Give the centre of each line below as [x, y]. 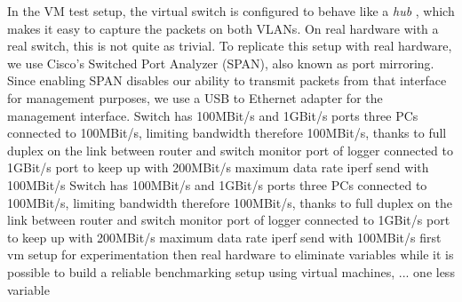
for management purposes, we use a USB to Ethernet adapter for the [195, 97]
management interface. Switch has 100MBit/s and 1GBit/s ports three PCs [213, 115]
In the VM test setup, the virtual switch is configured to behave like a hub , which [231, 11]
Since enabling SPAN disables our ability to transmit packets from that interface [227, 80]
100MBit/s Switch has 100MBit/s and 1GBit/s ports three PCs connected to [217, 184]
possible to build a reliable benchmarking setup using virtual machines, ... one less [231, 271]
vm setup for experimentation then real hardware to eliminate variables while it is [231, 254]
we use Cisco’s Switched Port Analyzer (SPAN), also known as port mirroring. [221, 63]
